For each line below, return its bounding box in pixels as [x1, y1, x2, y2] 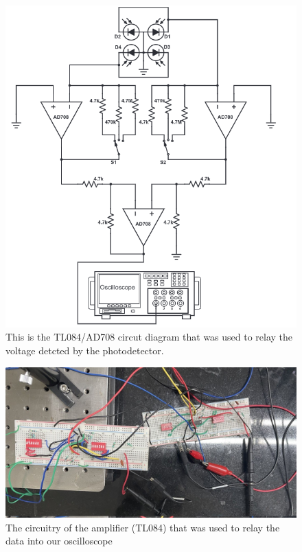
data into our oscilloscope [5, 533, 113, 548]
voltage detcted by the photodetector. [5, 343, 164, 358]
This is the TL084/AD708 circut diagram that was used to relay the [5, 330, 293, 344]
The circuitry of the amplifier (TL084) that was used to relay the [5, 520, 280, 534]
